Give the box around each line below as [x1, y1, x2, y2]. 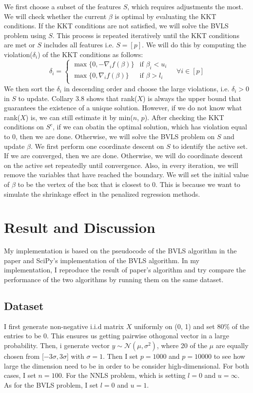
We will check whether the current [4, 11, 107, 21]
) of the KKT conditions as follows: [38, 49, 143, 59]
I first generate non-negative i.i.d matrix [4, 321, 124, 331]
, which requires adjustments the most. [127, 1, 243, 11]
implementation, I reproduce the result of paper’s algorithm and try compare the [4, 265, 246, 275]
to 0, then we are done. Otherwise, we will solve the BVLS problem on [4, 131, 215, 141]
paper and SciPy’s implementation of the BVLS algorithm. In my [4, 255, 199, 265]
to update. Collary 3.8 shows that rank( [18, 93, 137, 103]
